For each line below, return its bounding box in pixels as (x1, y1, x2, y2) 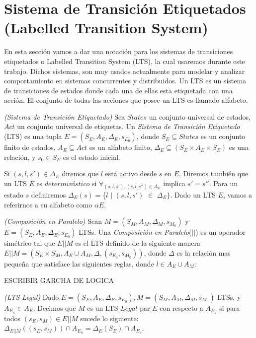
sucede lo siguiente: (80, 313, 139, 323)
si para (219, 303, 240, 313)
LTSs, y (217, 292, 241, 302)
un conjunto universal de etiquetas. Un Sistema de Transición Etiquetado (17, 121, 240, 132)
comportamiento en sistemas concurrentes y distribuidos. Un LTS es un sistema (4, 75, 247, 86)
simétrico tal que (4, 238, 55, 248)
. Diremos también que (179, 168, 249, 179)
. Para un (209, 178, 238, 188)
